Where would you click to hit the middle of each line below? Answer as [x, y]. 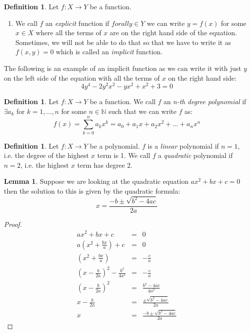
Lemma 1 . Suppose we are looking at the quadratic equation [96, 181]
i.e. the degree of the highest [46, 155]
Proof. [13, 224]
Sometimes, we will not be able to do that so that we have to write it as [123, 42]
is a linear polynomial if [183, 145]
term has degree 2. [105, 165]
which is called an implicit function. [109, 52]
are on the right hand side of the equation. [173, 33]
